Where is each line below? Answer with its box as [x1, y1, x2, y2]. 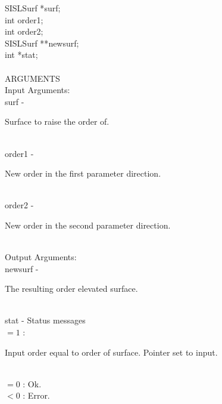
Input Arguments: [5, 84, 70, 96]
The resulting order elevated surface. [5, 282, 138, 295]
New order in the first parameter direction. [5, 167, 161, 180]
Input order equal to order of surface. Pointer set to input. [5, 346, 218, 358]
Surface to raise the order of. [5, 115, 110, 128]
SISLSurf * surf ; [5, 2, 61, 14]
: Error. [23, 389, 50, 402]
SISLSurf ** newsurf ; [5, 36, 79, 49]
